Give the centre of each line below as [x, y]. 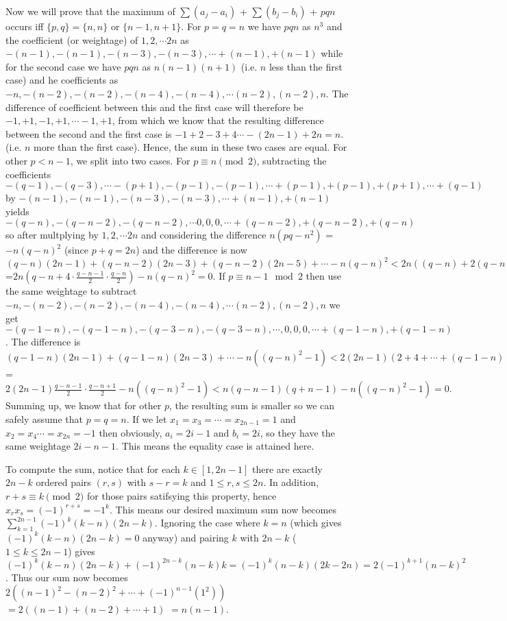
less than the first [306, 66]
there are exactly [287, 468]
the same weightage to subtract [71, 291]
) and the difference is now [191, 250]
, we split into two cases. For [130, 160]
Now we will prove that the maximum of [90, 11]
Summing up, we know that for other [84, 405]
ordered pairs [63, 482]
